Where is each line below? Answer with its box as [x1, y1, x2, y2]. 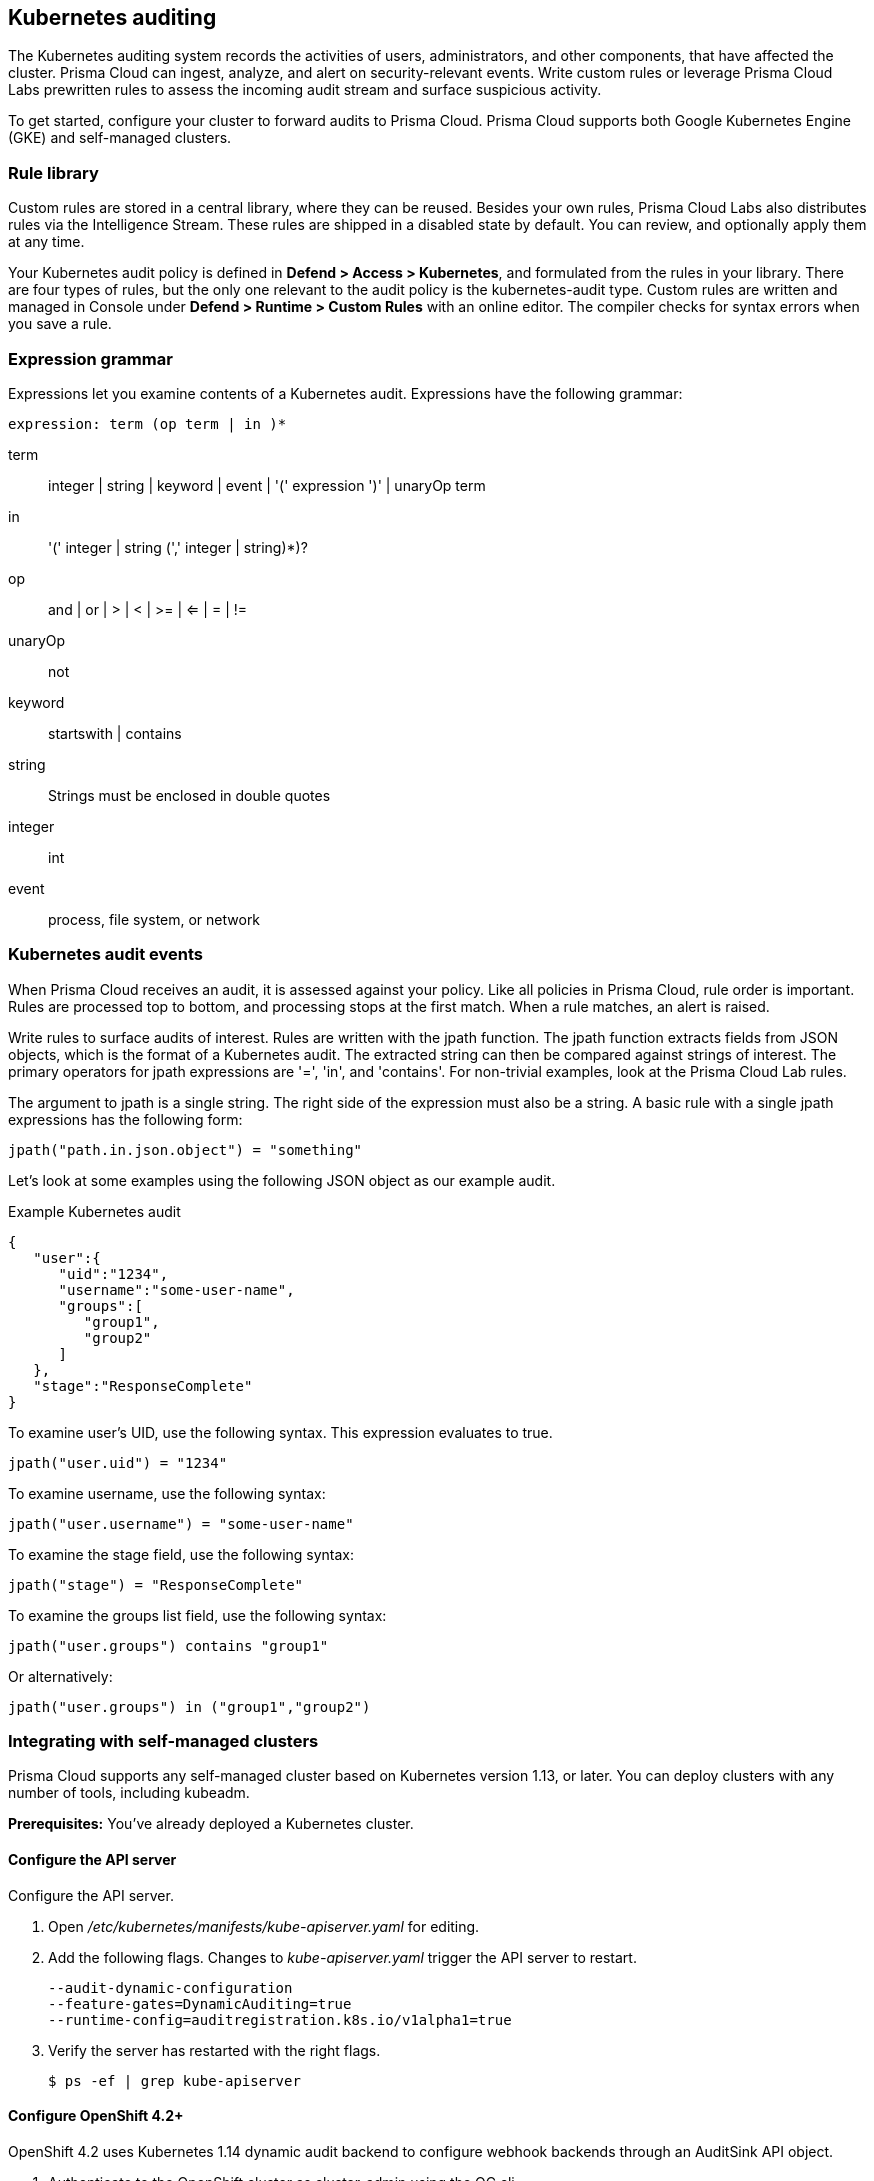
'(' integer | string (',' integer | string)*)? [48, 538, 308, 556]
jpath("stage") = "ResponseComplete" [8, 1576, 304, 1593]
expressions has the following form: [8, 1110, 243, 1128]
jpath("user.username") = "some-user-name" [8, 1515, 354, 1532]
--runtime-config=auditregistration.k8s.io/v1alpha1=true [48, 2011, 512, 2028]
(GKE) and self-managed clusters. [8, 129, 232, 147]
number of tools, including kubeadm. [8, 1784, 250, 1802]
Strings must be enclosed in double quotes [48, 786, 331, 804]
